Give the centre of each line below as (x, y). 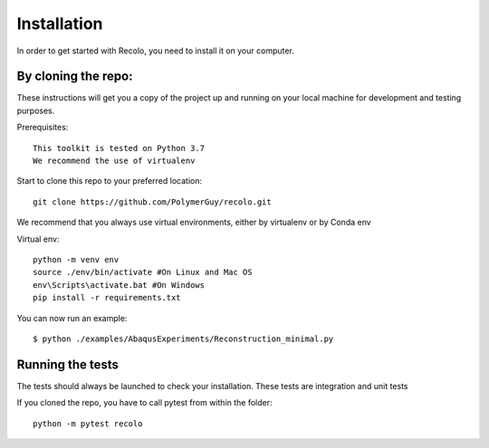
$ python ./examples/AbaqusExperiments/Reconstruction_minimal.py (183, 338)
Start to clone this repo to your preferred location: (110, 181)
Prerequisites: (43, 128)
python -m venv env (76, 259)
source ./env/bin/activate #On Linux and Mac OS (143, 272)
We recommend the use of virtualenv (114, 161)
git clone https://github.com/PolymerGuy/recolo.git (152, 202)
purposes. (36, 110)
